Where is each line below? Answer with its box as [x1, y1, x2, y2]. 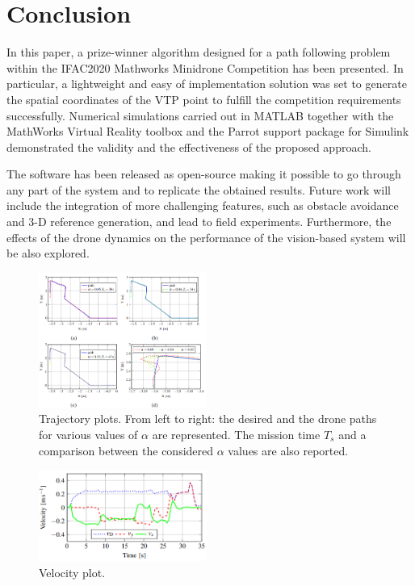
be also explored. [6, 245, 90, 262]
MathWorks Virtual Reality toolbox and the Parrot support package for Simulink [6, 123, 409, 140]
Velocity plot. [39, 564, 106, 581]
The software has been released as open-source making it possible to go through [6, 165, 401, 182]
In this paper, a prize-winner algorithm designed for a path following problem [6, 44, 391, 61]
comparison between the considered [39, 442, 214, 458]
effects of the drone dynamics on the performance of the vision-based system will [6, 228, 406, 245]
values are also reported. [228, 442, 349, 458]
